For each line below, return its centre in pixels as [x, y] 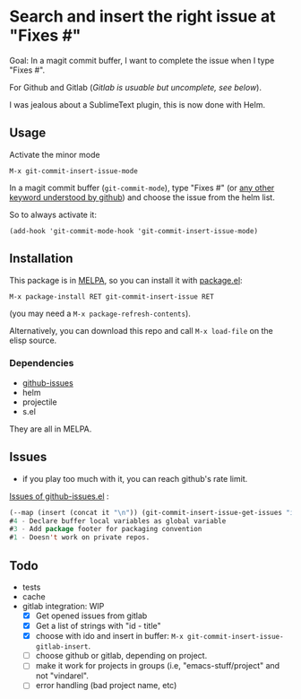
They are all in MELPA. [51, 429]
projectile [39, 402]
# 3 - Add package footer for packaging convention [106, 529]
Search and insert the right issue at [142, 17]
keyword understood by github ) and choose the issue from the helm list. [142, 197]
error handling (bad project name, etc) [106, 686]
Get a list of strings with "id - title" [98, 626]
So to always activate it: [53, 214]
